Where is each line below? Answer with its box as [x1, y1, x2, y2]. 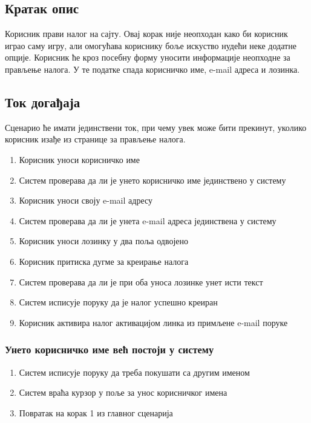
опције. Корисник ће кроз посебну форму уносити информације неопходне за [5, 51, 290, 64]
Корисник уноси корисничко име [19, 153, 140, 165]
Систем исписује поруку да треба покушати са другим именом [19, 365, 250, 378]
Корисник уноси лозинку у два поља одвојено [19, 235, 189, 247]
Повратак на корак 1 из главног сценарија [19, 406, 173, 419]
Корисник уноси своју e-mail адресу [19, 194, 152, 207]
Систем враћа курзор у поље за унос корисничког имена [19, 386, 228, 399]
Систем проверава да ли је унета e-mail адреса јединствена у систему [19, 214, 277, 227]
